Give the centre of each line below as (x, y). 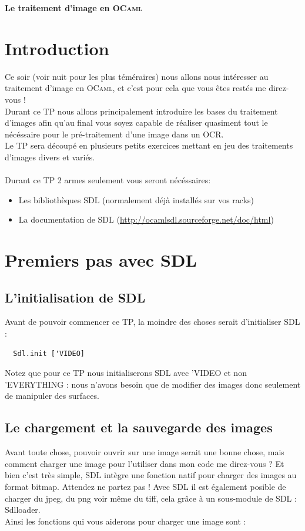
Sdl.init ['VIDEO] (49, 353)
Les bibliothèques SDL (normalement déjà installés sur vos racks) (136, 199)
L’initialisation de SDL (75, 297)
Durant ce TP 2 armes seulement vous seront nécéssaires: (108, 180)
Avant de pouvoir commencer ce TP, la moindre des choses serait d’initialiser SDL (152, 322)
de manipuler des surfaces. (52, 396)
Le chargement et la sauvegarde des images (139, 427)
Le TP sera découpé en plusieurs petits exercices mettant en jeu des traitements (149, 145)
